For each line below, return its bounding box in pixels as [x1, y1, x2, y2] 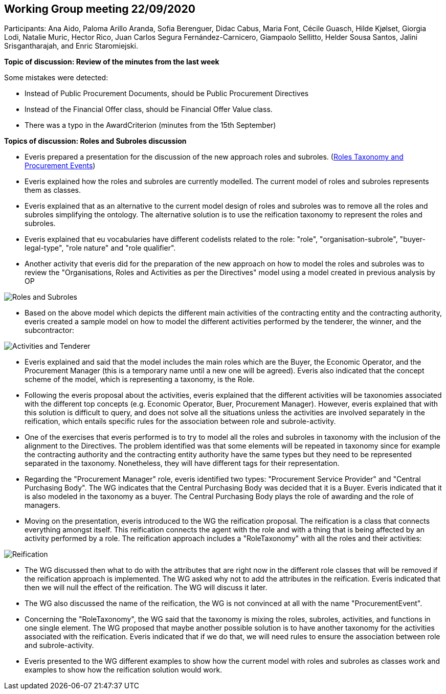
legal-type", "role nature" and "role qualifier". [25, 243, 176, 253]
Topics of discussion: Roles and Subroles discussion [4, 137, 187, 146]
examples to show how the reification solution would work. [25, 665, 222, 675]
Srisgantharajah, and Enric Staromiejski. [4, 41, 138, 51]
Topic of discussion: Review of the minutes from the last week [4, 57, 219, 66]
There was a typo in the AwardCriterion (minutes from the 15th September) [25, 121, 276, 130]
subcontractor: [25, 326, 74, 335]
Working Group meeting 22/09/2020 [4, 3, 195, 15]
